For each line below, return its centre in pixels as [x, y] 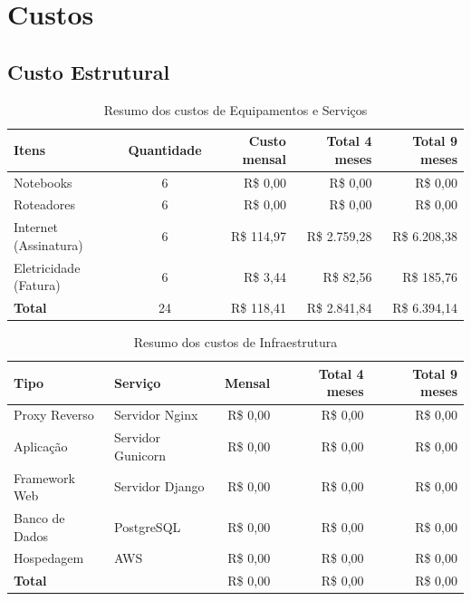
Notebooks [43, 182]
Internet [36, 227]
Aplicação [41, 446]
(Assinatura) [48, 244]
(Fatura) [37, 285]
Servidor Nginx [156, 415]
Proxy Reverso [54, 415]
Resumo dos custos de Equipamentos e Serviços [235, 109]
